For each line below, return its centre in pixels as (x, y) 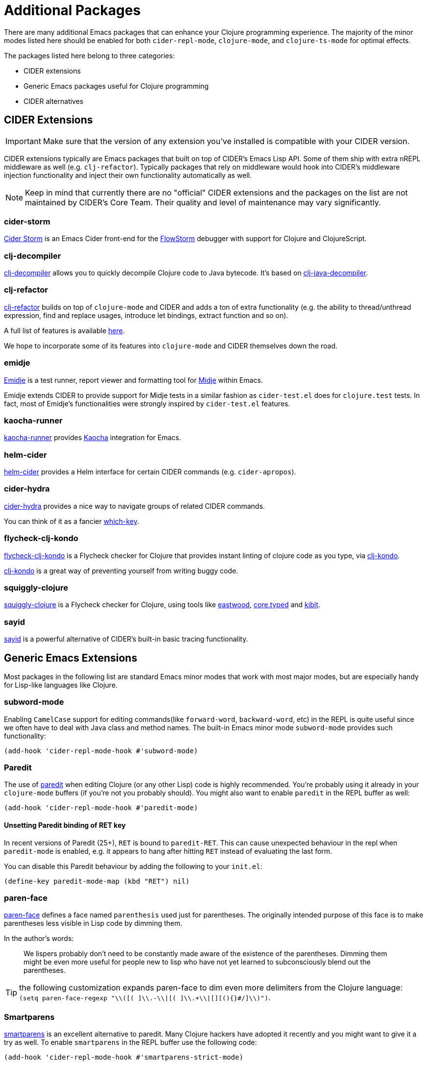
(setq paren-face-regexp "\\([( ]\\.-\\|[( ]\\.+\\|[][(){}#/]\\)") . (145, 998)
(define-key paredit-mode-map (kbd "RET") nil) (97, 881)
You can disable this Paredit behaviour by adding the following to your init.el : (133, 866)
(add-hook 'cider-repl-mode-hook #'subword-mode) (101, 751)
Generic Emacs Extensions (71, 658)
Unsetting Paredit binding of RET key (65, 825)
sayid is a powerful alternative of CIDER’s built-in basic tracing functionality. (126, 639)
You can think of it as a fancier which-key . (72, 521)
